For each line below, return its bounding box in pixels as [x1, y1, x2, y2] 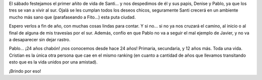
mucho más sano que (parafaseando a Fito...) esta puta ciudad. [9, 14, 136, 20]
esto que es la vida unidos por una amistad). [9, 59, 98, 65]
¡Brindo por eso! [9, 68, 41, 74]
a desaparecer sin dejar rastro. [9, 36, 70, 42]
